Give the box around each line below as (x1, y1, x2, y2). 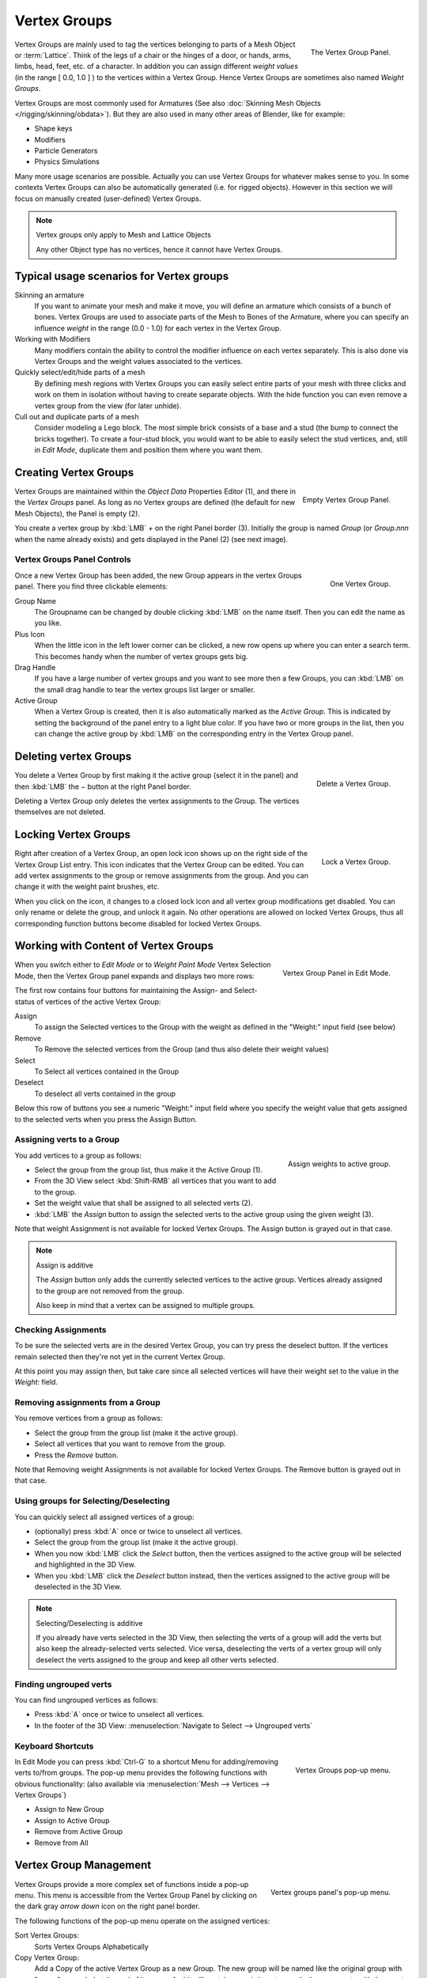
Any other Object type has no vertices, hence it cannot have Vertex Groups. (36, 244, 283, 254)
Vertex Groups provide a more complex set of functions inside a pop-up (14, 1879, 249, 1889)
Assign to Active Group (34, 1816, 110, 1825)
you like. (34, 618, 62, 628)
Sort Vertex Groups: (14, 1931, 80, 1940)
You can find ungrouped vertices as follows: (14, 1695, 158, 1704)
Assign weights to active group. (287, 1159, 391, 1169)
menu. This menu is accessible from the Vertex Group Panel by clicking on (14, 1890, 257, 1900)
